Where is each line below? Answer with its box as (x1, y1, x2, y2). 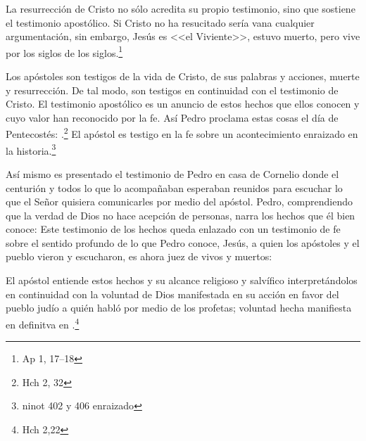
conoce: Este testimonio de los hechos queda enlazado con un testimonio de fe (6, 222, 341, 236)
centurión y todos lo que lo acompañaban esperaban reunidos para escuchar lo (6, 180, 343, 195)
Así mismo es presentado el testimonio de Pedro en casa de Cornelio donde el (6, 166, 339, 181)
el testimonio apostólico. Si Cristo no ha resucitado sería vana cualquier (6, 15, 315, 30)
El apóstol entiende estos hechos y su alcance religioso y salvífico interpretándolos (6, 273, 358, 288)
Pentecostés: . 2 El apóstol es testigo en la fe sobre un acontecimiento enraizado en (6, 124, 358, 141)
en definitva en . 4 (6, 314, 80, 331)
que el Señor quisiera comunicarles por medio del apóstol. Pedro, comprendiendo (6, 194, 353, 209)
